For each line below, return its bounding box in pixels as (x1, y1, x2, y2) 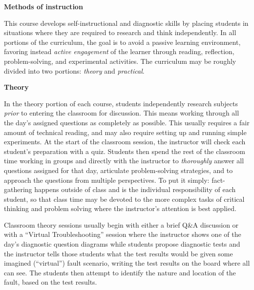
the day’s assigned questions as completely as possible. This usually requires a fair (4, 117, 250, 127)
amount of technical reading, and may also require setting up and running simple (4, 127, 247, 137)
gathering (4, 184, 32, 194)
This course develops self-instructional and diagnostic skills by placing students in (4, 18, 249, 28)
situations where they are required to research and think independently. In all (4, 27, 236, 38)
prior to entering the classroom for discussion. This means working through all (4, 108, 239, 118)
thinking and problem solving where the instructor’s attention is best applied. (4, 203, 236, 213)
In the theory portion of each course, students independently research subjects (4, 98, 238, 108)
